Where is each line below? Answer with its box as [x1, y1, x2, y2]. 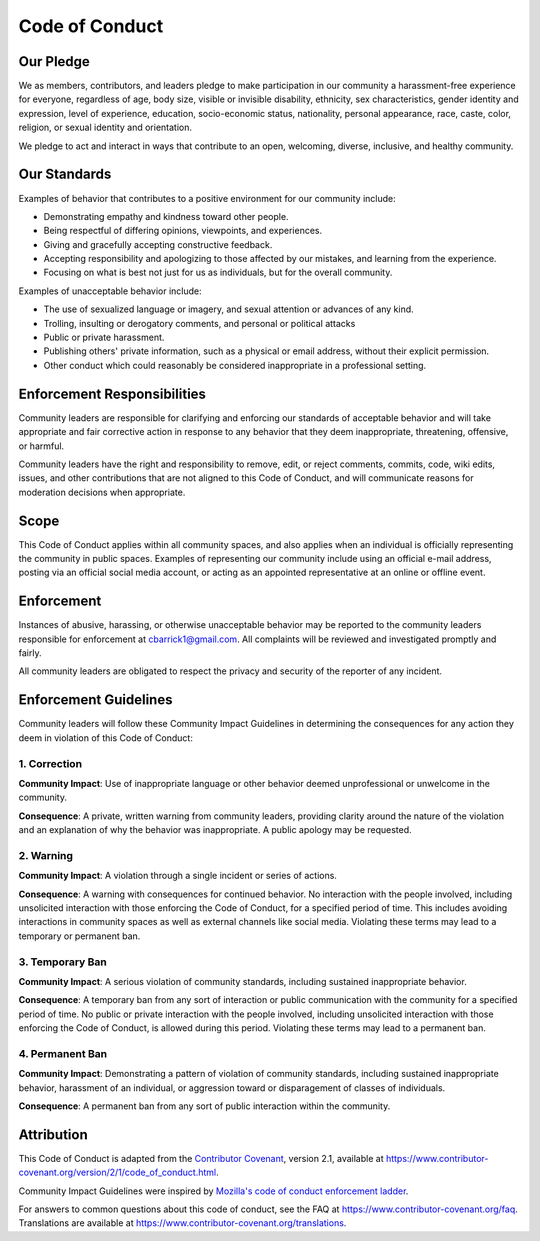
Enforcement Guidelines [18, 691, 173, 709]
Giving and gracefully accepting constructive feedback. [43, 238, 273, 250]
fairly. [18, 647, 42, 659]
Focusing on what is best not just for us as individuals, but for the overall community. [43, 266, 393, 279]
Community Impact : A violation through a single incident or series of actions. [18, 870, 337, 882]
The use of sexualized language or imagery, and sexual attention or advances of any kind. [43, 303, 414, 315]
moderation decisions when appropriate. [18, 486, 186, 498]
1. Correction [18, 756, 83, 770]
